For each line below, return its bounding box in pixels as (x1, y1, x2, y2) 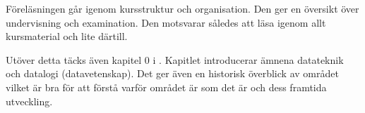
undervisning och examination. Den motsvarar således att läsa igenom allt (6, 15, 326, 29)
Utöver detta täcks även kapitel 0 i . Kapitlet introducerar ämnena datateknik (6, 52, 344, 67)
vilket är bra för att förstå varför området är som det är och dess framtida (6, 79, 327, 94)
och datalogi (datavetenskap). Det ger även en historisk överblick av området (6, 66, 339, 81)
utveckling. (6, 93, 53, 108)
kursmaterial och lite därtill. (6, 29, 128, 44)
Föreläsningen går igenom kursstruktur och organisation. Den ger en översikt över (6, 1, 359, 15)
